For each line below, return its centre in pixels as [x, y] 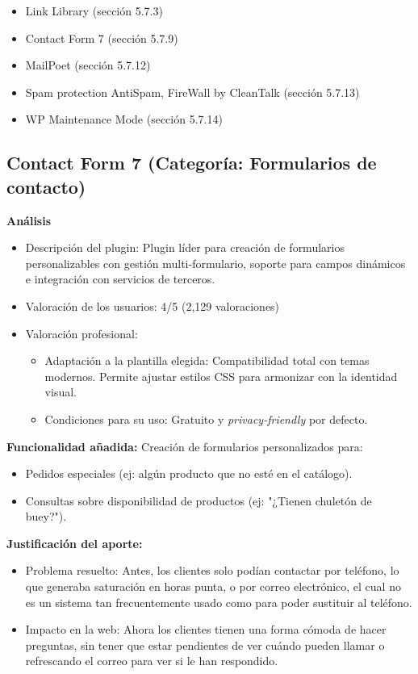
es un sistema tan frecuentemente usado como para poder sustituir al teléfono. [219, 602]
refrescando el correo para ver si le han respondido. [152, 661]
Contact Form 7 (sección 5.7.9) [102, 38]
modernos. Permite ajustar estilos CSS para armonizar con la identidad [221, 376]
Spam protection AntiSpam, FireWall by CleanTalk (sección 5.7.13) [192, 92]
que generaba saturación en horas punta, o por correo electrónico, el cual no [213, 586]
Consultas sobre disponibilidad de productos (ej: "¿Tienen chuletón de [199, 500]
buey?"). [46, 516]
